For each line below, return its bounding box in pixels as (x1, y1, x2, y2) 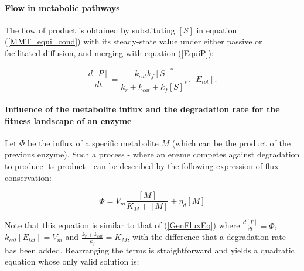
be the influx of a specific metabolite (28, 136, 159, 149)
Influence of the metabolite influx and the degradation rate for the (5, 103, 280, 115)
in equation (196, 23, 237, 36)
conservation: (5, 171, 52, 183)
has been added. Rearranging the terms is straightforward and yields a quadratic (5, 243, 295, 256)
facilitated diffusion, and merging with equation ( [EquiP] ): (5, 46, 214, 59)
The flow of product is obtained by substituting (5, 23, 175, 36)
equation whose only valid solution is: (5, 255, 139, 267)
